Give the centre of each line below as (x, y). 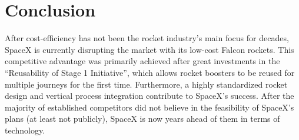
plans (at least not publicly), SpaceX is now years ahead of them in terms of (142, 119)
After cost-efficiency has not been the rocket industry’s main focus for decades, (147, 38)
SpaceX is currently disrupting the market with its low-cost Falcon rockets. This (149, 49)
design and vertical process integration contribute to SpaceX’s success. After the (149, 96)
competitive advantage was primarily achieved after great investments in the (142, 61)
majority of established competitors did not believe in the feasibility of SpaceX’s (149, 107)
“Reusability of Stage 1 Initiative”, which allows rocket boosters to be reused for (150, 72)
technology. (25, 130)
